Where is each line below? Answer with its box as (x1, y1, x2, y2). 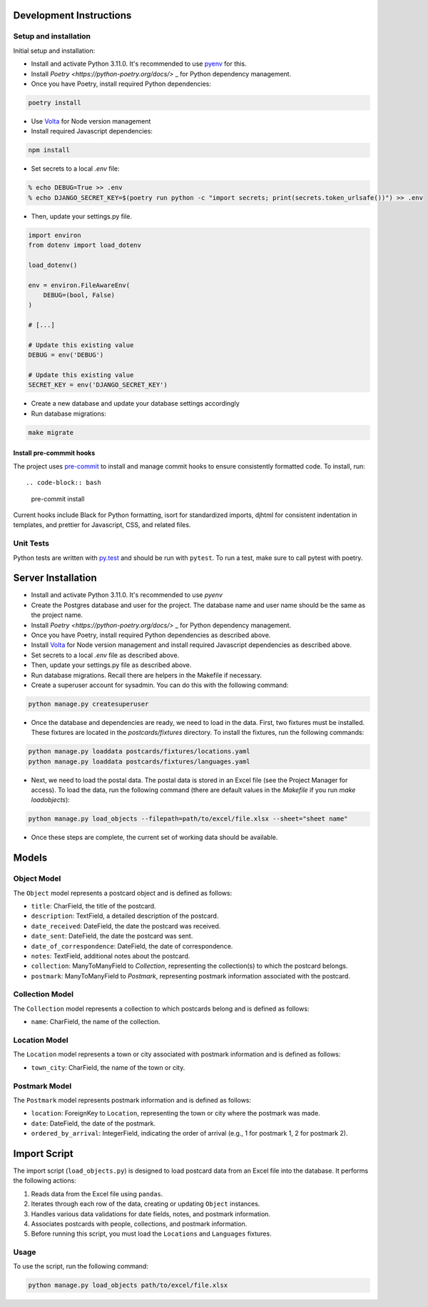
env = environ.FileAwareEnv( (28, 281, 131, 289)
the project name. (31, 611, 83, 619)
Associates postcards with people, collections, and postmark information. (31, 1219, 248, 1228)
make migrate (28, 429, 74, 436)
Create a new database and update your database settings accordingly (31, 399, 240, 408)
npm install (28, 146, 71, 154)
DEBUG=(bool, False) (43, 291, 116, 299)
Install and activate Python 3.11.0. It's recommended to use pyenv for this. (31, 59, 247, 68)
